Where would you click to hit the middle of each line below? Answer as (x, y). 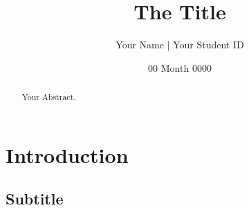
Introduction (67, 154)
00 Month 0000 (180, 67)
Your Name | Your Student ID (180, 45)
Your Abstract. (49, 97)
